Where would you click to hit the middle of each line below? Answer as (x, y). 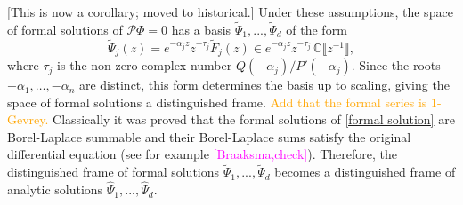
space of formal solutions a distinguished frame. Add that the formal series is (217, 102)
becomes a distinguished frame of (365, 172)
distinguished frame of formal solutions (114, 172)
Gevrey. (28, 119)
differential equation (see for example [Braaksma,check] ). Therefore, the (203, 154)
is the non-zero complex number (145, 65)
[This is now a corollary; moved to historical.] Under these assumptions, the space (230, 12)
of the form (317, 29)
